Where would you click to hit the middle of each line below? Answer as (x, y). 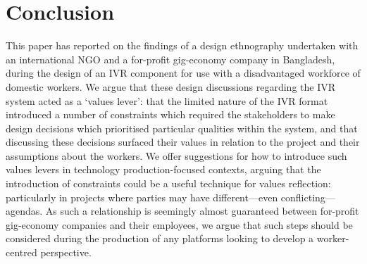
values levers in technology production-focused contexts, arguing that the (163, 169)
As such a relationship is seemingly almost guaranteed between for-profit (202, 211)
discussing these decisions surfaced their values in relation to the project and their (183, 142)
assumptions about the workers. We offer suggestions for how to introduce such (176, 155)
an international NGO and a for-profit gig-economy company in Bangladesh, (170, 59)
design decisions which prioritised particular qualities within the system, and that (182, 128)
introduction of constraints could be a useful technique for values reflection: (168, 183)
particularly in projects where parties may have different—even (142, 197)
